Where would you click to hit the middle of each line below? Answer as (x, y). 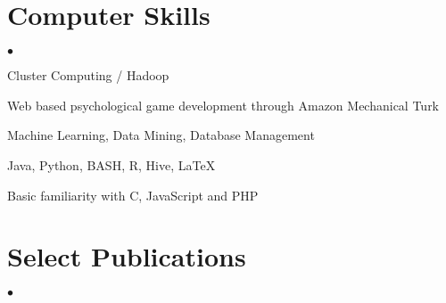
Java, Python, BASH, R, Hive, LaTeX (111, 164)
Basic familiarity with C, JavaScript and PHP (133, 195)
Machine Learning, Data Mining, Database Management (161, 135)
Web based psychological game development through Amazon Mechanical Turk (223, 105)
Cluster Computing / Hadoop (88, 75)
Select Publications (127, 256)
